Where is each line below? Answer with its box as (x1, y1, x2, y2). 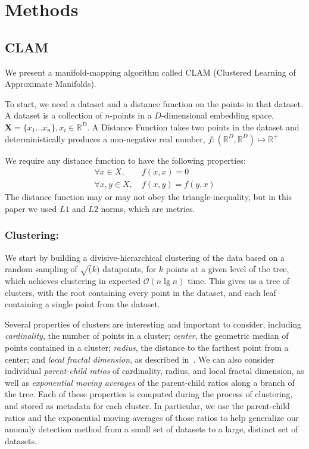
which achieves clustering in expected (5, 274, 141, 286)
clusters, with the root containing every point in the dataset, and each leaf (5, 286, 276, 298)
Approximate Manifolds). (5, 77, 96, 90)
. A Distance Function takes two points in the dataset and (87, 120, 299, 133)
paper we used (5, 202, 57, 214)
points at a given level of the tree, (166, 263, 289, 275)
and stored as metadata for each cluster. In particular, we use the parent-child (5, 399, 290, 411)
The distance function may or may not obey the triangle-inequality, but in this (5, 191, 292, 203)
